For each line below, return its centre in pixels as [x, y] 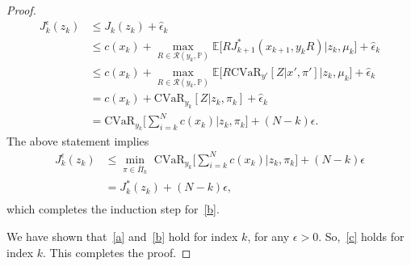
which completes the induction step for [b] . [113, 209]
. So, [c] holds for [361, 236]
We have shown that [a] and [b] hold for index [122, 236]
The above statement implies [78, 140]
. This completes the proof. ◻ [117, 252]
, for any [268, 236]
